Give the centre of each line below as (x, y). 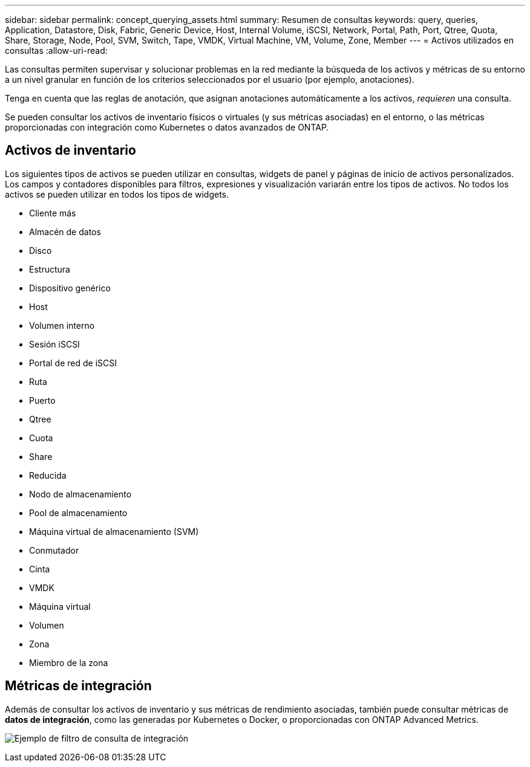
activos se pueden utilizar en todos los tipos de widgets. (117, 194)
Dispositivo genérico (70, 288)
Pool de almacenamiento (78, 513)
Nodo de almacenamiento (80, 494)
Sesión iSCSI (54, 344)
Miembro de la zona (69, 662)
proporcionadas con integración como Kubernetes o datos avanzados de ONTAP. (167, 127)
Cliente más (53, 213)
